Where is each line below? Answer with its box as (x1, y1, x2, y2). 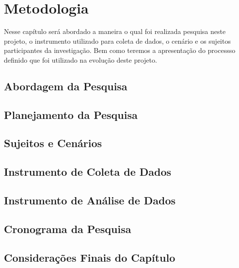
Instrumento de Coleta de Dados (4, 164, 172, 179)
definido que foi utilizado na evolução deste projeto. (4, 54, 157, 65)
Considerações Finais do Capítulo (4, 250, 175, 265)
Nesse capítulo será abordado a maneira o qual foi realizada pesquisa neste (4, 26, 226, 36)
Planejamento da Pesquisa (4, 107, 138, 122)
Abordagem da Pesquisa (4, 78, 127, 93)
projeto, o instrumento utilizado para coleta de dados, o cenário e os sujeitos (4, 35, 231, 46)
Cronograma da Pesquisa (4, 221, 131, 236)
